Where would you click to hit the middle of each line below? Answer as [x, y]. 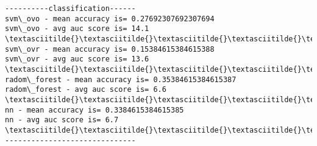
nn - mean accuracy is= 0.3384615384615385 [94, 110]
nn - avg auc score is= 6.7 [62, 120]
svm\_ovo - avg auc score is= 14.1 [77, 29]
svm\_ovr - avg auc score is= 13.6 [77, 59]
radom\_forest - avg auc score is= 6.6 [86, 90]
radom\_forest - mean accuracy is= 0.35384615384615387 [121, 79]
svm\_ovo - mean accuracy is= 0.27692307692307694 [110, 19]
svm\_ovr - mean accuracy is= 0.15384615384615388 [110, 49]
